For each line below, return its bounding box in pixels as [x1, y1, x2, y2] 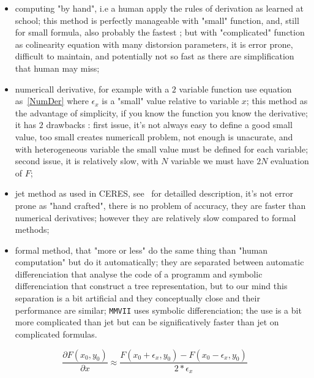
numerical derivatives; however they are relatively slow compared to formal [15, 211, 296, 224]
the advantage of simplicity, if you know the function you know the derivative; [15, 106, 308, 119]
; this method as [246, 94, 308, 107]
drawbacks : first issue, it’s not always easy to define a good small [46, 118, 293, 131]
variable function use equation [179, 82, 292, 95]
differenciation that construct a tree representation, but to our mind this [15, 279, 288, 292]
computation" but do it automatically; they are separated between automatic [15, 255, 304, 268]
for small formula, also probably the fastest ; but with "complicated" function [15, 26, 305, 39]
